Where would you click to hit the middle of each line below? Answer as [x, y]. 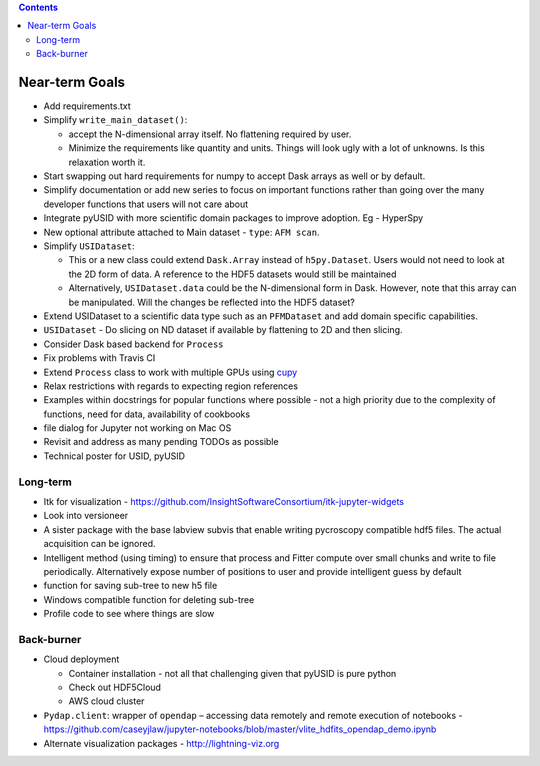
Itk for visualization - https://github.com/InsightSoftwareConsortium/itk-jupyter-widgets [224, 501]
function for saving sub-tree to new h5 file [130, 586]
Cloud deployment [81, 659]
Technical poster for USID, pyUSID [114, 456]
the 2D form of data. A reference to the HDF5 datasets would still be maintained [232, 274]
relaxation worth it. [107, 162]
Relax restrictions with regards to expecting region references [171, 386]
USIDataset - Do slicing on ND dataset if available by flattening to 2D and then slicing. [223, 330]
